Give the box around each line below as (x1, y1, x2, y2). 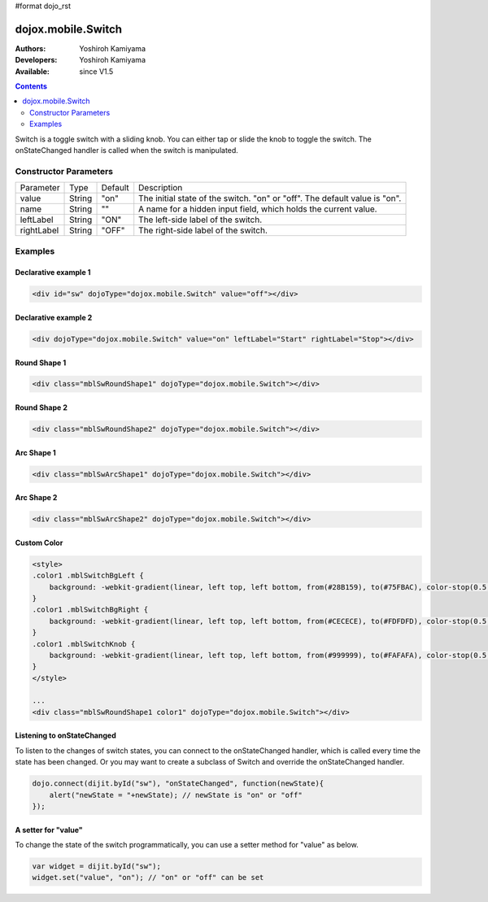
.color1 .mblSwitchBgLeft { (32, 571, 144, 581)
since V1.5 (79, 66, 114, 76)
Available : (15, 66, 50, 76)
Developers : (15, 55, 58, 65)
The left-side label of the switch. (138, 214, 263, 225)
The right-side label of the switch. (138, 224, 268, 236)
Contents (15, 81, 48, 91)
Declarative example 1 (15, 268, 91, 277)
